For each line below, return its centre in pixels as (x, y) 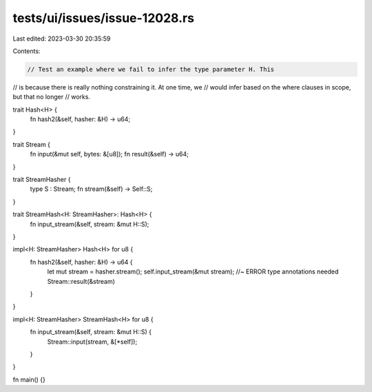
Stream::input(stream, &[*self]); (92, 342)
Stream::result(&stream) (81, 281)
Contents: (27, 51)
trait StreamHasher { (42, 180)
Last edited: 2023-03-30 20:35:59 (62, 39)
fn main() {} (29, 380)
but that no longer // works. (52, 97)
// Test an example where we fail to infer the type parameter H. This (151, 69)
